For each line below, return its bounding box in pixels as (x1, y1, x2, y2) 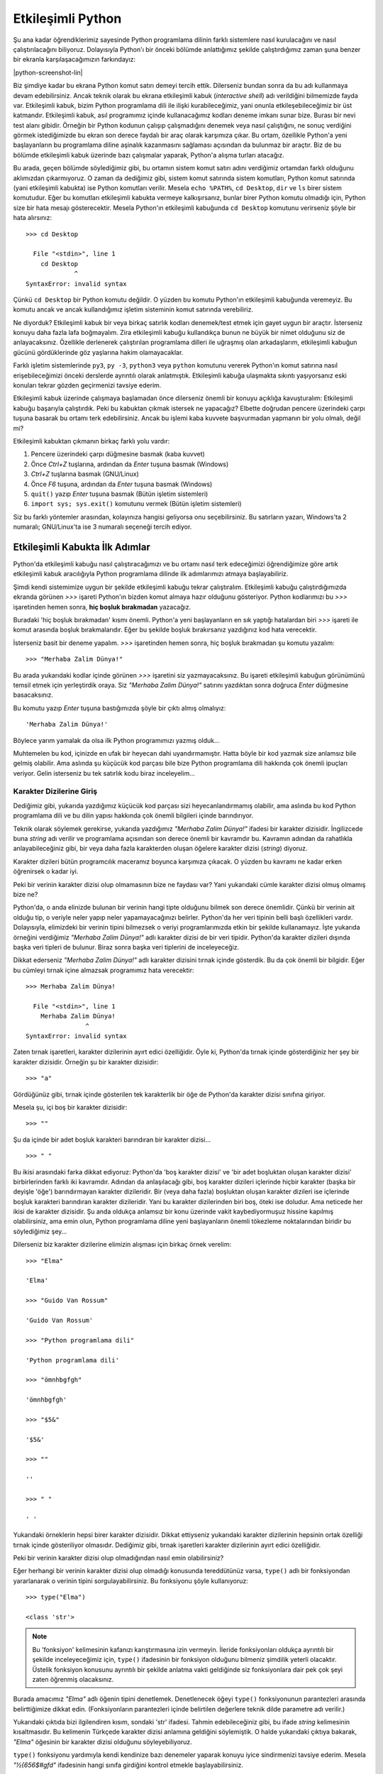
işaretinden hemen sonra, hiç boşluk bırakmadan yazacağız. (13, 602, 191, 611)
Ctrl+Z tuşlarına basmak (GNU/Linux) (30, 470, 140, 478)
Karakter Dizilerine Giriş (13, 786, 98, 796)
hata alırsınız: (13, 214, 52, 222)
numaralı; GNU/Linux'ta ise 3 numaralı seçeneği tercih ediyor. (13, 522, 192, 531)
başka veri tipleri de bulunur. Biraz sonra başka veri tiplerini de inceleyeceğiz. (13, 942, 240, 951)
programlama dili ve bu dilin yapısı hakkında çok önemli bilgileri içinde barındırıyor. (13, 811, 254, 820)
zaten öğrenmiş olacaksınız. (32, 1675, 114, 1683)
